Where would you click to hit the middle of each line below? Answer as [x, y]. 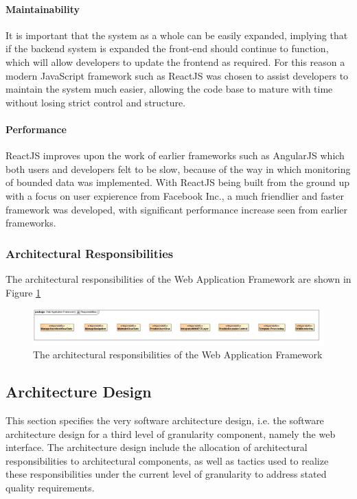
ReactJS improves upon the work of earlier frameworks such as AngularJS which [175, 155]
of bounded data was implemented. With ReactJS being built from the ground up [178, 182]
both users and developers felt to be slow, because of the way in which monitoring [178, 169]
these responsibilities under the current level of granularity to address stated [166, 474]
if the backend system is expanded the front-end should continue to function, [167, 48]
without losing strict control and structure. [96, 102]
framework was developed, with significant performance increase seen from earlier [176, 209]
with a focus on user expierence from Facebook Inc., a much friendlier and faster [175, 195]
